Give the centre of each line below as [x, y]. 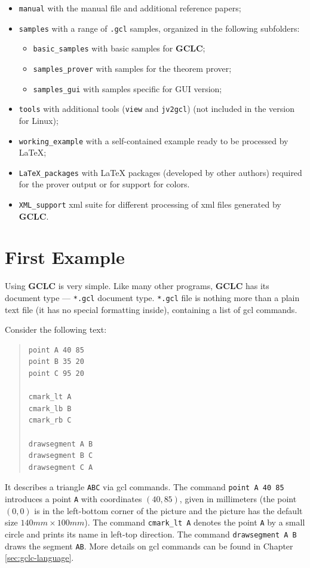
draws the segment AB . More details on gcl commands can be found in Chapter [149, 546]
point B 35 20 [56, 362]
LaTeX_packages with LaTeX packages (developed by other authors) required [160, 172]
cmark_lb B [50, 408]
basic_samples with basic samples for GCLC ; [119, 48]
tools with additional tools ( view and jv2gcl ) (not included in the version [156, 109]
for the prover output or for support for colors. [104, 184]
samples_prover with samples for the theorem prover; [132, 68]
